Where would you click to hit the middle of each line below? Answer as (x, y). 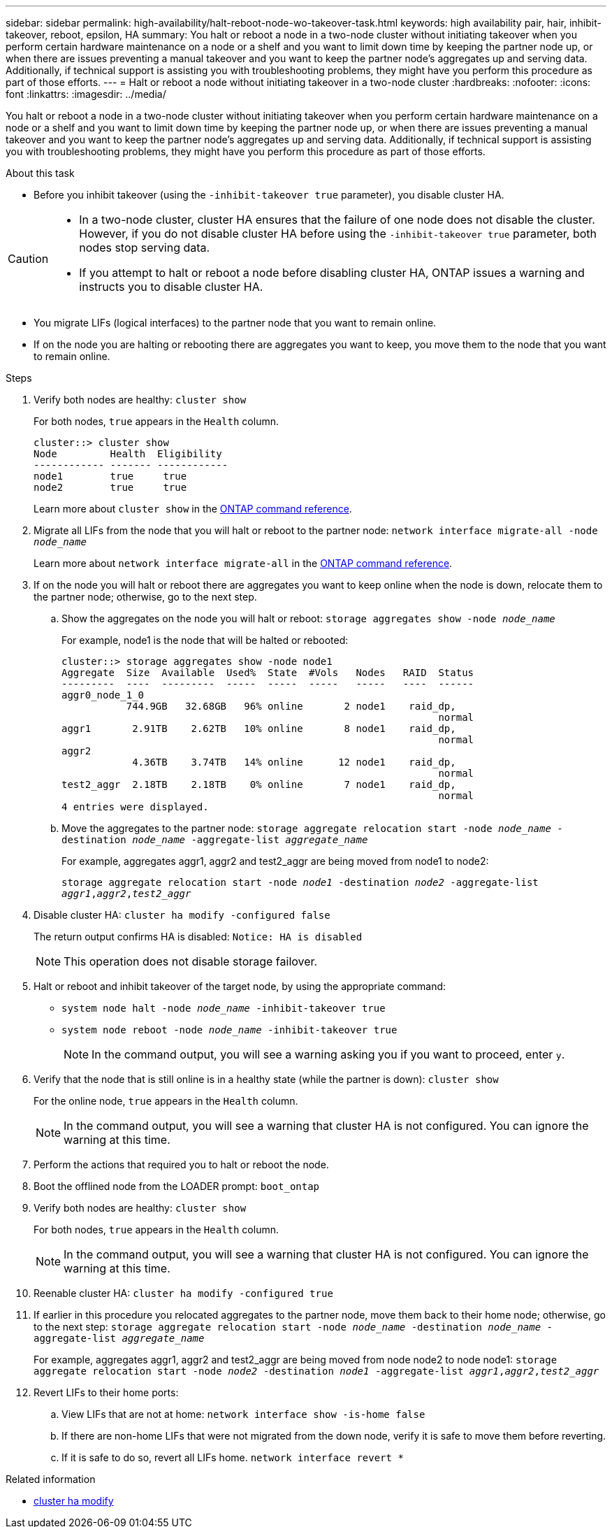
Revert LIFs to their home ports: (106, 1392)
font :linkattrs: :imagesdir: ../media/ (86, 94)
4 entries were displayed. (135, 807)
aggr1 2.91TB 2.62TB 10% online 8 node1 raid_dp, (259, 729)
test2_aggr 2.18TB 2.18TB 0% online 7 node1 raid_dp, (259, 784)
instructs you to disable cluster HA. (171, 287)
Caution (28, 259)
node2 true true (110, 487)
